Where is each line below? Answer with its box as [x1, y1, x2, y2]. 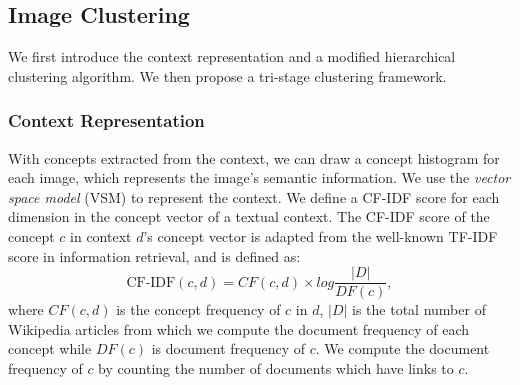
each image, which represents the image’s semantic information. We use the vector [8, 167, 511, 188]
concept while [8, 338, 92, 359]
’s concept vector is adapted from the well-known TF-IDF [143, 225, 498, 246]
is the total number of [352, 299, 486, 320]
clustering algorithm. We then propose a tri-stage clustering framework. [8, 65, 447, 86]
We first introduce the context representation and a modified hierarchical [8, 46, 456, 67]
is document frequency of [151, 338, 306, 359]
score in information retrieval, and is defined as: [8, 245, 301, 266]
